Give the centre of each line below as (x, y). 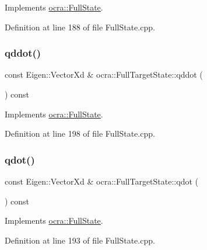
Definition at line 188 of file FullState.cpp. (80, 27)
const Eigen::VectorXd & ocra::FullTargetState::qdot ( (101, 181)
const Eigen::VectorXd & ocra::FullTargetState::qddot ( (104, 74)
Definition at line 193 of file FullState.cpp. (80, 240)
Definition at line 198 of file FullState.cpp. (80, 133)
